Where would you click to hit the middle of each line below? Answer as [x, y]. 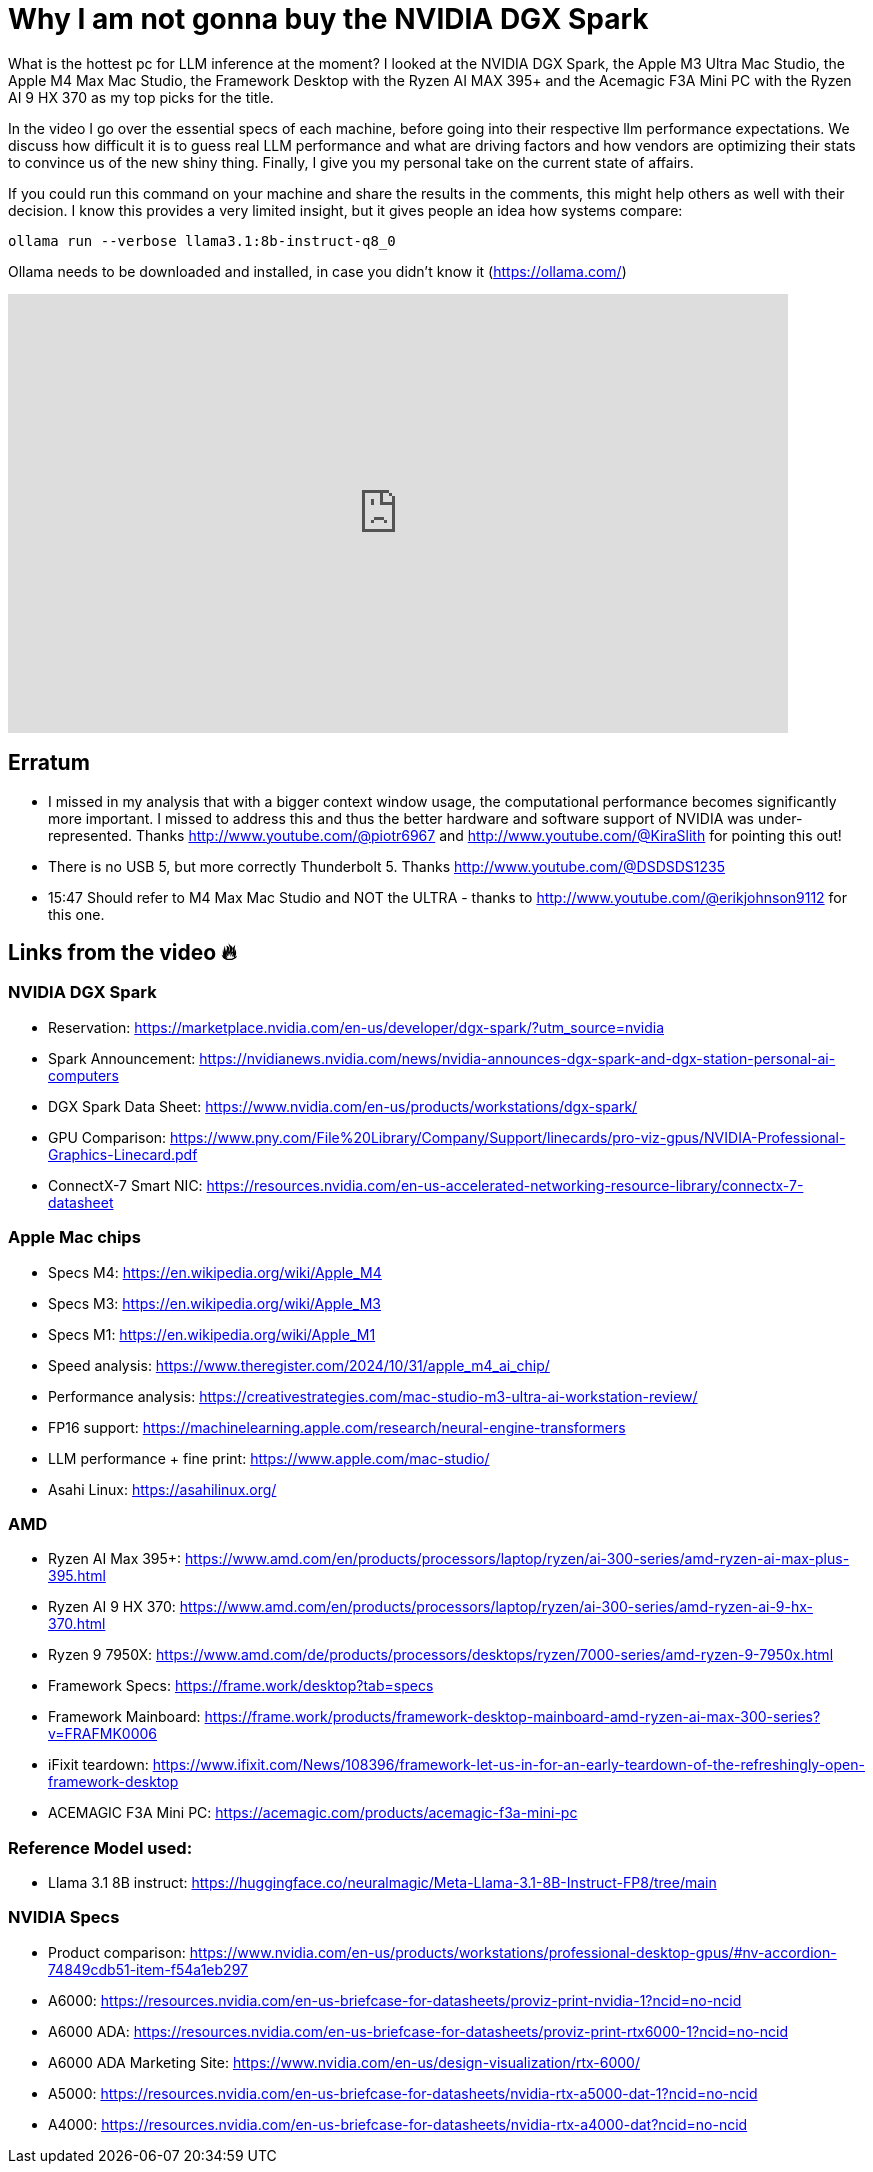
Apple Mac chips [74, 1237]
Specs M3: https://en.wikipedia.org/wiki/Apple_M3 [215, 1303]
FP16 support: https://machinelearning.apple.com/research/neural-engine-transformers [337, 1427]
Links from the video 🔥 [122, 953]
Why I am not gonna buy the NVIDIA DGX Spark [328, 19]
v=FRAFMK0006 [103, 1734]
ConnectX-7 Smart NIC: [125, 1185]
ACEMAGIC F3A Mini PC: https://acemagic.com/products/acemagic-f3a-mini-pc [313, 1813]
